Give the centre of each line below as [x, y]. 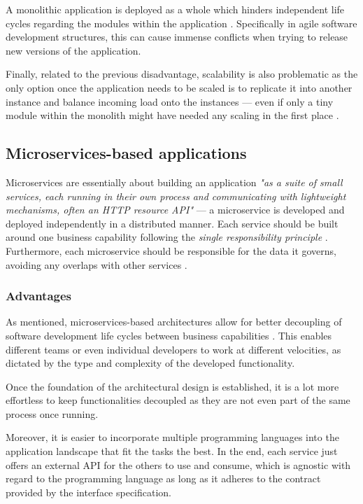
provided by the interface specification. [89, 492]
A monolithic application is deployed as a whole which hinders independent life [175, 9]
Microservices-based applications [126, 153]
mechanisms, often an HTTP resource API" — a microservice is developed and [175, 210]
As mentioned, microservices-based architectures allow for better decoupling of [174, 322]
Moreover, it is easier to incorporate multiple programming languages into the [172, 437]
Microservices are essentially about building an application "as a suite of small [174, 182]
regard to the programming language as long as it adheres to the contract [163, 478]
